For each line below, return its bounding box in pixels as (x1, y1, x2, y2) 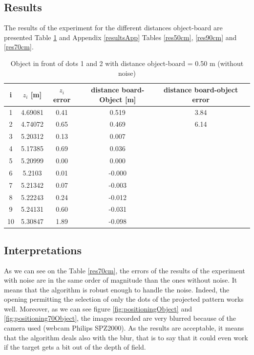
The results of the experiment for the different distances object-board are (4, 22, 223, 33)
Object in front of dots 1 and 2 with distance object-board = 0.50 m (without (10, 58, 244, 68)
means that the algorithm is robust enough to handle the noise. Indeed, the (4, 284, 230, 294)
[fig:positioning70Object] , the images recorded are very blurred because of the (4, 313, 236, 323)
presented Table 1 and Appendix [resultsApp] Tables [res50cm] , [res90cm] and (4, 32, 237, 42)
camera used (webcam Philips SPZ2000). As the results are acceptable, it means (4, 323, 244, 333)
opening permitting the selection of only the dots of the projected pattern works (4, 294, 244, 304)
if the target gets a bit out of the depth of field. (4, 342, 146, 352)
